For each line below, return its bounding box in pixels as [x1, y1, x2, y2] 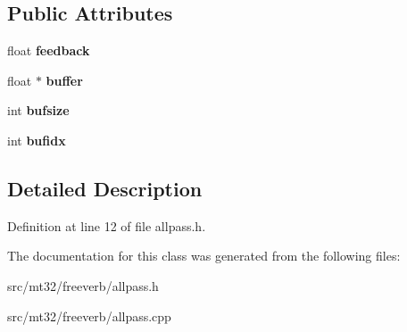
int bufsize [7, 101, 70, 120]
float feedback [7, 41, 90, 60]
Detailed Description [7, 174, 203, 202]
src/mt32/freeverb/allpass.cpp [7, 306, 171, 325]
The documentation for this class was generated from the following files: [7, 246, 401, 265]
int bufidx [7, 130, 66, 149]
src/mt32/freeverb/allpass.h [7, 276, 159, 295]
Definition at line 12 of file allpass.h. [7, 216, 206, 235]
